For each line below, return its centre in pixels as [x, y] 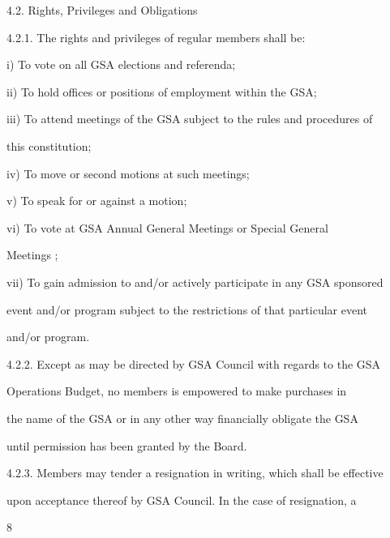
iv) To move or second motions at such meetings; [128, 173]
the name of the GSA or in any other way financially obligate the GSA [182, 418]
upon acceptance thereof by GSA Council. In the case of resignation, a [182, 500]
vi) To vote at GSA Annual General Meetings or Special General [167, 227]
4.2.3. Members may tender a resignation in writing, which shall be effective [195, 473]
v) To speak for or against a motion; [97, 201]
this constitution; [49, 145]
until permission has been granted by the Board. [127, 445]
